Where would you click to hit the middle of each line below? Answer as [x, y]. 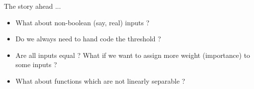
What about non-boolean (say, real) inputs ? [82, 22]
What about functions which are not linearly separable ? [100, 80]
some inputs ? [36, 64]
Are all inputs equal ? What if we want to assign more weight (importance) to [133, 55]
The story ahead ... [33, 6]
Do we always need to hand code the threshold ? [88, 39]
